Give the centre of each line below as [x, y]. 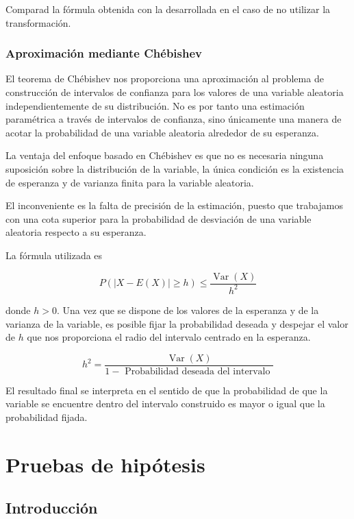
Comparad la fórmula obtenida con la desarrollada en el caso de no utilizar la [168, 9]
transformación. [38, 22]
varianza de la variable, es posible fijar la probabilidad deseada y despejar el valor [177, 323]
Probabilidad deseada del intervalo [198, 371]
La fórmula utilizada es [54, 255]
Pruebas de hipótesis [105, 464]
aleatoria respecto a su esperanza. [76, 232]
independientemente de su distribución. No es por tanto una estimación [155, 105]
